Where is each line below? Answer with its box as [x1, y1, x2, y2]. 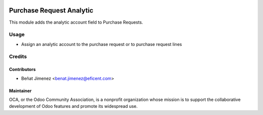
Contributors [9, 67, 36, 72]
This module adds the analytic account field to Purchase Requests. [9, 19, 143, 25]
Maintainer [9, 87, 32, 94]
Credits [9, 53, 27, 60]
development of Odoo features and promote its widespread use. [9, 103, 138, 109]
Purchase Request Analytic [9, 6, 94, 14]
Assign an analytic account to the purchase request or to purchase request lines [21, 41, 182, 47]
